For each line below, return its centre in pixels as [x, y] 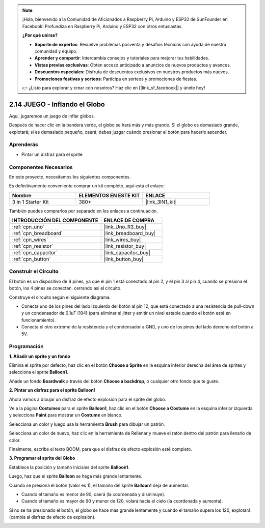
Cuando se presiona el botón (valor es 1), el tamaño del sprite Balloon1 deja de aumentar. [99, 485]
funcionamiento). [39, 320]
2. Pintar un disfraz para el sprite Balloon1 [52, 390]
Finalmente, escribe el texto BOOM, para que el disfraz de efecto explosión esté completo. [101, 449]
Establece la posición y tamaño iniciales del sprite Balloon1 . [69, 467]
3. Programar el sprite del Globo [42, 458]
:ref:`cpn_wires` [30, 240]
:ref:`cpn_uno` [28, 227]
